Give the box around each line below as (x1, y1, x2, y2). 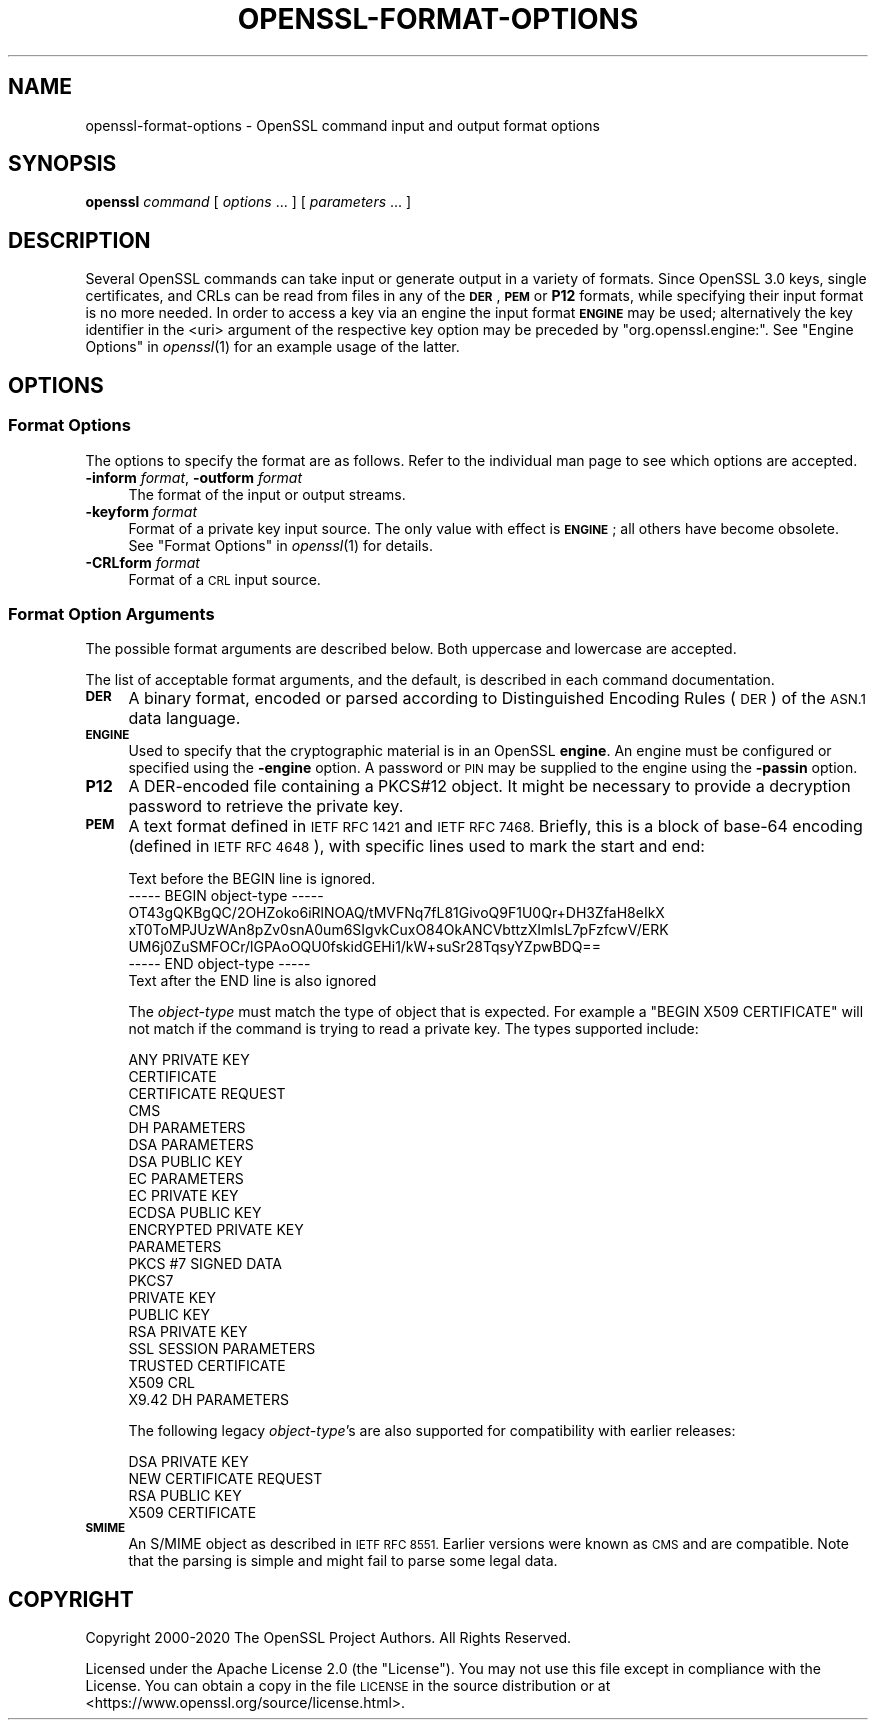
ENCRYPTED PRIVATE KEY (128, 1221, 304, 1239)
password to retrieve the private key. (128, 796, 404, 817)
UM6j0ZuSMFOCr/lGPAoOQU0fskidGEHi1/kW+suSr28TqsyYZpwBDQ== (128, 938, 601, 956)
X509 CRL (128, 1374, 195, 1392)
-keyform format (85, 502, 198, 520)
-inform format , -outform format (85, 468, 303, 486)
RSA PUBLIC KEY (128, 1487, 242, 1505)
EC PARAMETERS (128, 1170, 244, 1188)
